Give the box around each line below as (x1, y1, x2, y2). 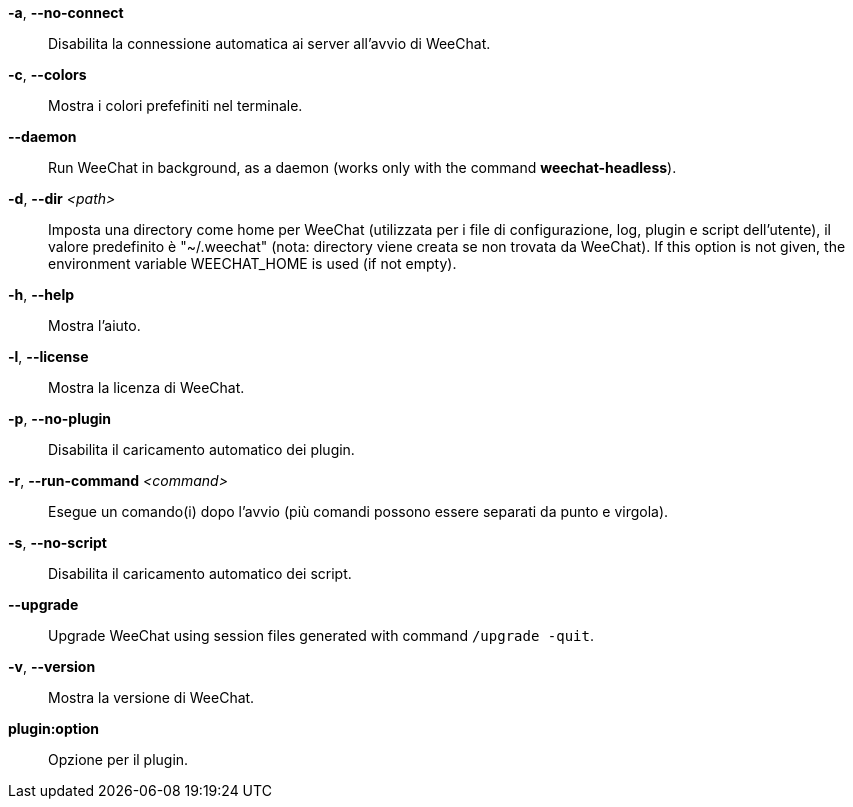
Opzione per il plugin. (48, 751, 189, 768)
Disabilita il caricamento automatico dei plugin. (48, 441, 355, 458)
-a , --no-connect (8, 4, 124, 21)
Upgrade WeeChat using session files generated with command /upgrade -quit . (48, 627, 594, 644)
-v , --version (8, 658, 96, 675)
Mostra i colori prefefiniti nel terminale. (48, 97, 303, 114)
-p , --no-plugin (8, 410, 111, 427)
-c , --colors (8, 66, 87, 83)
